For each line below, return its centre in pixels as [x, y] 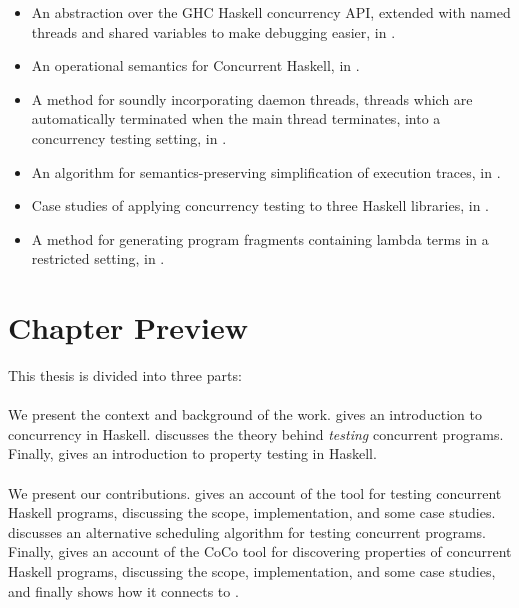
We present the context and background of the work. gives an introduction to [245, 414]
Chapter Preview [128, 327]
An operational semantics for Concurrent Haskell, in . [195, 65]
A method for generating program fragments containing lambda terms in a [260, 238]
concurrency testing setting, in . [129, 137]
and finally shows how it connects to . [123, 590]
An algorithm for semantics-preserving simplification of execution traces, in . [266, 171]
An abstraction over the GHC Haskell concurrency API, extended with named [271, 12]
